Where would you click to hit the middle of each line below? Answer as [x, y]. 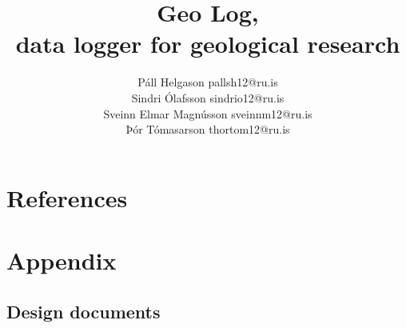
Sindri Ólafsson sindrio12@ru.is [208, 97]
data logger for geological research [208, 44]
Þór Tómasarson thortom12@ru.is [208, 129]
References [67, 197]
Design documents [84, 311]
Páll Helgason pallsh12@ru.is [208, 82]
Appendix [62, 260]
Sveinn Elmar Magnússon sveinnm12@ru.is [208, 113]
